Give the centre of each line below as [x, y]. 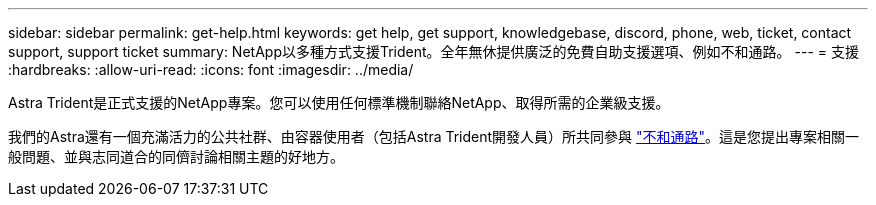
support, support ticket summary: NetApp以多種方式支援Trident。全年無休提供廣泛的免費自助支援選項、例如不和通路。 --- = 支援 [433, 51]
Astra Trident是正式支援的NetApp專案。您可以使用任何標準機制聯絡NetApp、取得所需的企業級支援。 [339, 102]
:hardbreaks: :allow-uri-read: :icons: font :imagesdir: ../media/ [211, 69]
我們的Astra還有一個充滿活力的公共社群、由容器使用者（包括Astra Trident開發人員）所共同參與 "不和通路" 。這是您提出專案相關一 [434, 136]
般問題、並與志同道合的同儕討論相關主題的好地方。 [176, 156]
